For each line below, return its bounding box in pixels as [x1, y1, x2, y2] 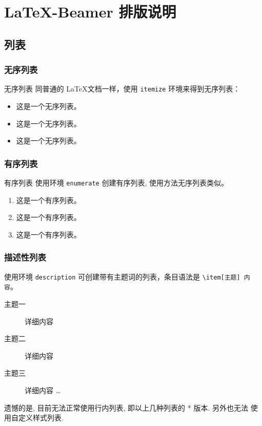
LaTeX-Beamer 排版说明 [4, 1, 176, 22]
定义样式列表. [18, 412, 64, 423]
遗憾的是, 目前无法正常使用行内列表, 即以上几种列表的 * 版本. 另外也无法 [4, 402, 248, 413]
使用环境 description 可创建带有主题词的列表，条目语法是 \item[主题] [4, 271, 240, 282]
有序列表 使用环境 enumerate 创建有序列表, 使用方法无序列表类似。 [4, 177, 228, 188]
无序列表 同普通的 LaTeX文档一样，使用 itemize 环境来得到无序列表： [4, 83, 240, 94]
